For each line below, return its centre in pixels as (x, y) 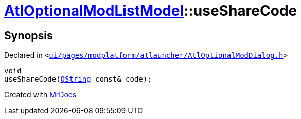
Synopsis (29, 35)
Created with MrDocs (40, 95)
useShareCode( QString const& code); (78, 79)
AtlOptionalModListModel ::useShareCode (151, 11)
